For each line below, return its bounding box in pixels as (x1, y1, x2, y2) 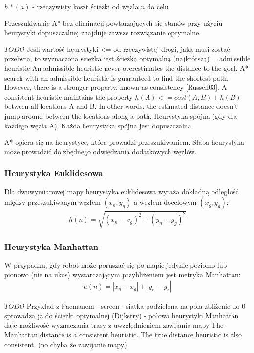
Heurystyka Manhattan (4, 240, 99, 252)
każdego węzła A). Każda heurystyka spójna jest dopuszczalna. (4, 120, 193, 130)
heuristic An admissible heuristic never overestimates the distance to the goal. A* (4, 62, 249, 73)
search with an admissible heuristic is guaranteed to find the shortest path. (4, 72, 229, 83)
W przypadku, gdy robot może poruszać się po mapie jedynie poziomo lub (4, 259, 227, 270)
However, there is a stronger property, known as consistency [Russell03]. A (4, 82, 227, 92)
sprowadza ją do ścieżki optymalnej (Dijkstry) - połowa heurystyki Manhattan (4, 310, 239, 320)
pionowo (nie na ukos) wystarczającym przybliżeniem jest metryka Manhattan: (4, 269, 241, 279)
